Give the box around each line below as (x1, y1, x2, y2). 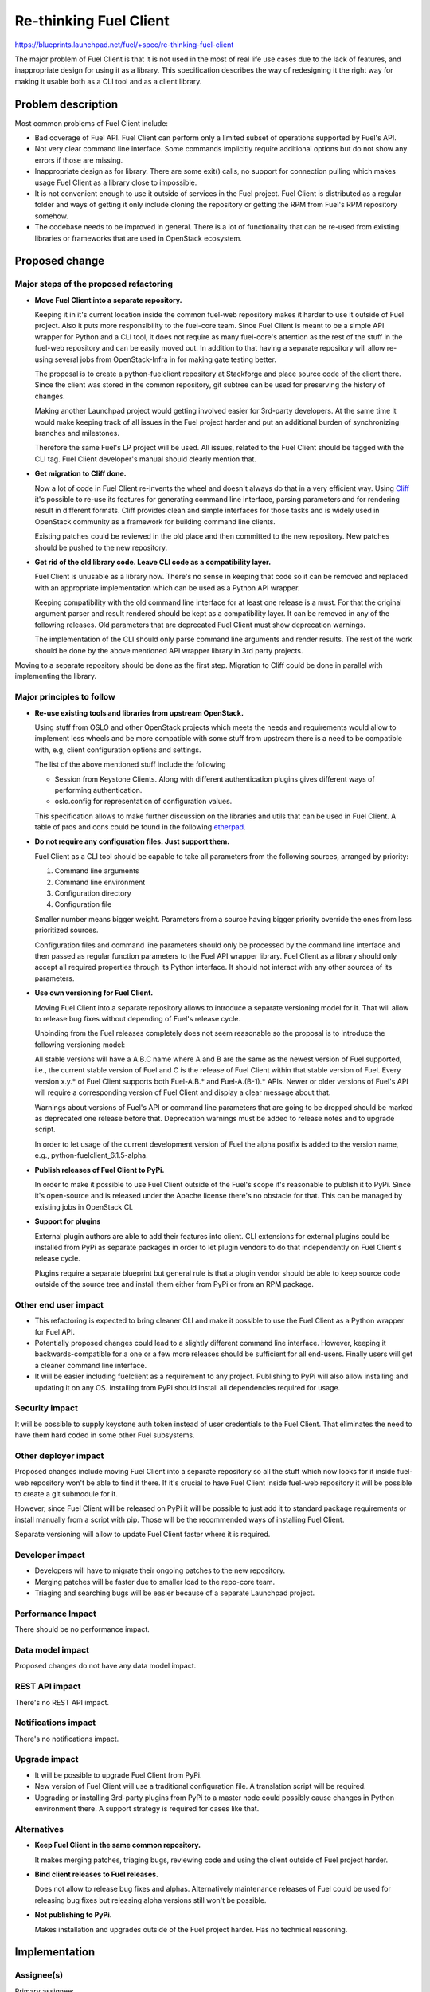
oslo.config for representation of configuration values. (54, 797, 233, 806)
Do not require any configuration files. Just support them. (34, 837, 230, 846)
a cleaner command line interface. (34, 1360, 147, 1370)
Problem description (14, 97, 119, 111)
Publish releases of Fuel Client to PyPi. (34, 1165, 165, 1174)
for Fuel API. (34, 1327, 76, 1336)
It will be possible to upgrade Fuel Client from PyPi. (34, 1770, 202, 1780)
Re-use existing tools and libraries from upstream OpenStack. (34, 708, 244, 717)
